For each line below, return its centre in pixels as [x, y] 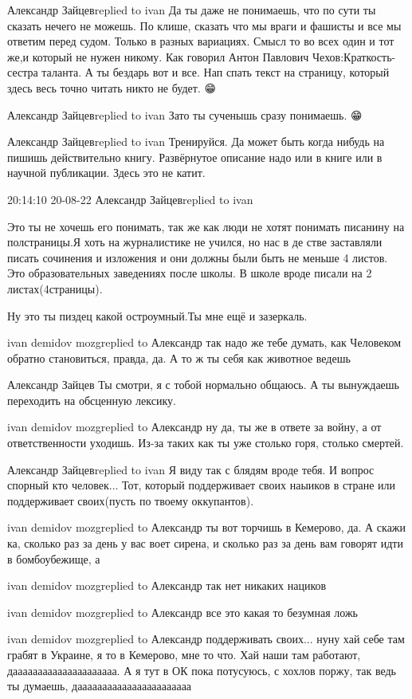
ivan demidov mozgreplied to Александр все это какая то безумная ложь [182, 612]
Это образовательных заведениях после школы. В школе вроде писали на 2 [190, 273]
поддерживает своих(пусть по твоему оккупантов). [131, 500]
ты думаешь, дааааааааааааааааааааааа [100, 686]
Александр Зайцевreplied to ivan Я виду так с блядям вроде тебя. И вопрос [191, 469]
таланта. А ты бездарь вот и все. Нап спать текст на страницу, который [216, 72]
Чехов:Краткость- [354, 56]
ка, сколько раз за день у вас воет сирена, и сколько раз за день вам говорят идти [205, 543]
